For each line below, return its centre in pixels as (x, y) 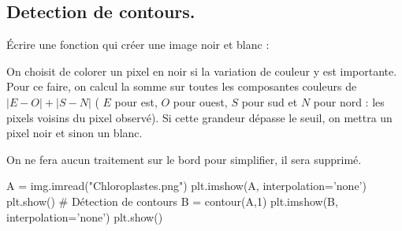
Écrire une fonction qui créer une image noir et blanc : (138, 45)
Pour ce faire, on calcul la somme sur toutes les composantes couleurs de (182, 86)
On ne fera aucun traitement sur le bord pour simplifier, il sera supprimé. (184, 159)
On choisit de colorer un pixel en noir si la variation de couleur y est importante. (202, 71)
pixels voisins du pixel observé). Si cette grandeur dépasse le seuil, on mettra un (199, 117)
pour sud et (270, 101)
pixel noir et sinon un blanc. (74, 133)
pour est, (136, 101)
